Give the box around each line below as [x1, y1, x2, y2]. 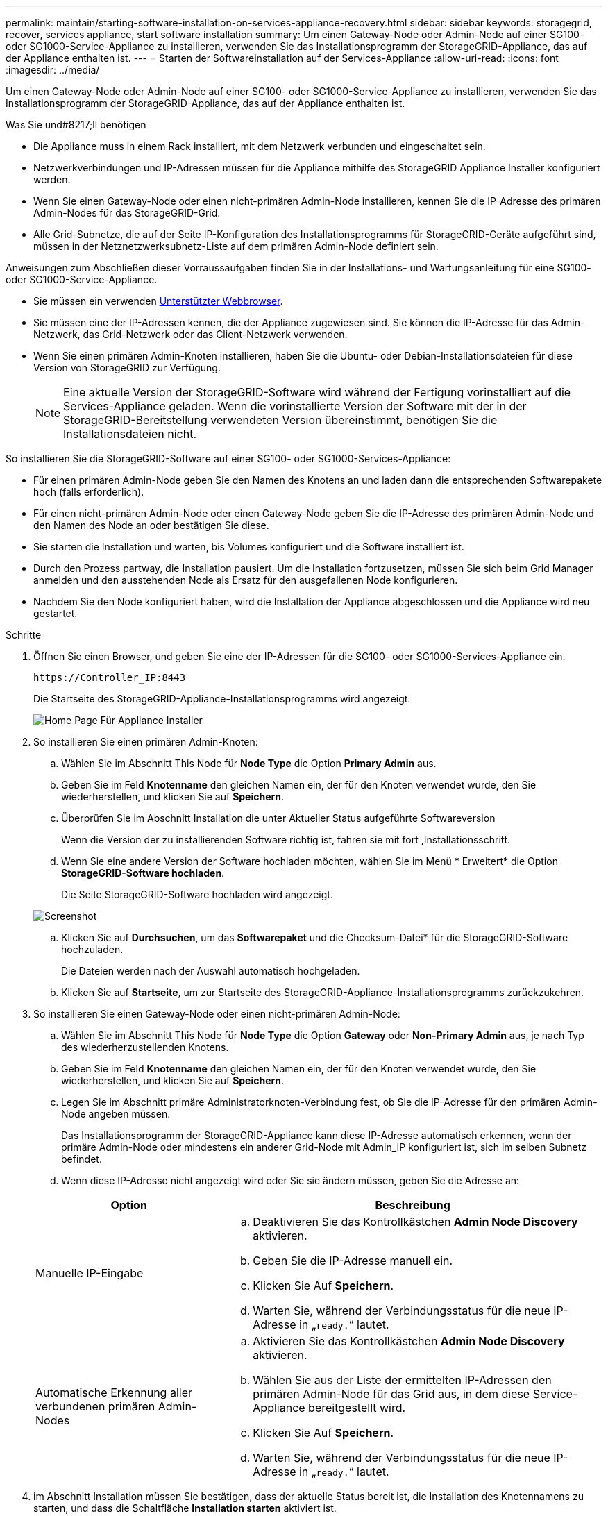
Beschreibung [375, 1198, 450, 1212]
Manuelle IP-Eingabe [35, 1266, 144, 1280]
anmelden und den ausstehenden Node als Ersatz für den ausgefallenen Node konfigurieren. [33, 574, 458, 586]
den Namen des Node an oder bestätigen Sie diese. [33, 519, 269, 531]
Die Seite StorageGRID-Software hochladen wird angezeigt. [61, 888, 333, 900]
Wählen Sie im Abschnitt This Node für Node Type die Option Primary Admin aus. [61, 757, 437, 769]
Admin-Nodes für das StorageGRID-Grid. [33, 207, 221, 219]
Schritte [6, 629, 42, 641]
